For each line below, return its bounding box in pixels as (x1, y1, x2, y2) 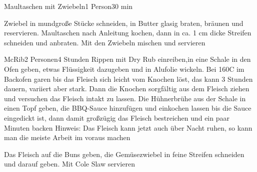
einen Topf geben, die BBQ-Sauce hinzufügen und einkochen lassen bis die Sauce (4, 103, 251, 113)
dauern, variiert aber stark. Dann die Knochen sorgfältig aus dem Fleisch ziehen (4, 83, 249, 94)
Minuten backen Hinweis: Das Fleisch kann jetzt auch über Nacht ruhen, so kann (4, 122, 252, 133)
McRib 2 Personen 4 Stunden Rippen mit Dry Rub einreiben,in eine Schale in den (4, 54, 251, 64)
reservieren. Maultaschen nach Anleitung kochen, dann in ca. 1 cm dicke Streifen (4, 27, 251, 38)
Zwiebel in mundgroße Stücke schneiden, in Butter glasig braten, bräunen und (4, 17, 243, 28)
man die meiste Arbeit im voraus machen (4, 132, 130, 143)
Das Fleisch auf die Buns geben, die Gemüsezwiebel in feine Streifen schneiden (4, 149, 244, 159)
